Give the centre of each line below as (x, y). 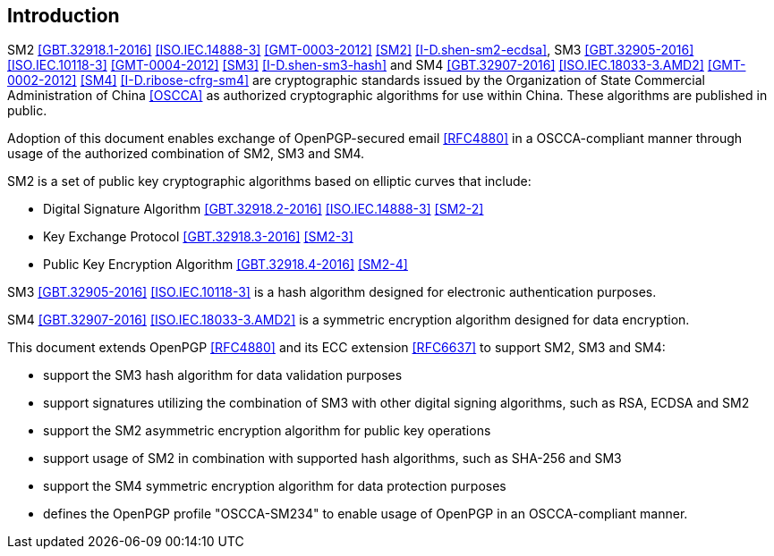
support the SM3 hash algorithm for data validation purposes (223, 375)
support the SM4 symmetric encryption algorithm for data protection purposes (275, 486)
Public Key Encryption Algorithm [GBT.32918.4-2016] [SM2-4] (225, 265)
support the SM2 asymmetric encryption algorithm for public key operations (267, 431)
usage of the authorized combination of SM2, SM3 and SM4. (186, 154)
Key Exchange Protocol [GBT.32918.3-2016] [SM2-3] (198, 237)
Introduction (64, 16)
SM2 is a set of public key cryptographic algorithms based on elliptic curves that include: (269, 181)
